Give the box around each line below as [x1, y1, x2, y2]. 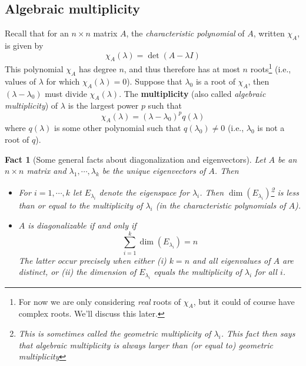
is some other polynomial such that [54, 122, 181, 134]
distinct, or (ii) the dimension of [18, 266, 137, 278]
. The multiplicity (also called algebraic [119, 87, 266, 99]
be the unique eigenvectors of [102, 164, 206, 177]
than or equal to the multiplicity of [18, 199, 143, 211]
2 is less [271, 184, 299, 199]
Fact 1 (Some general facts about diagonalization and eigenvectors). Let [5, 153, 266, 165]
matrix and [26, 164, 66, 177]
